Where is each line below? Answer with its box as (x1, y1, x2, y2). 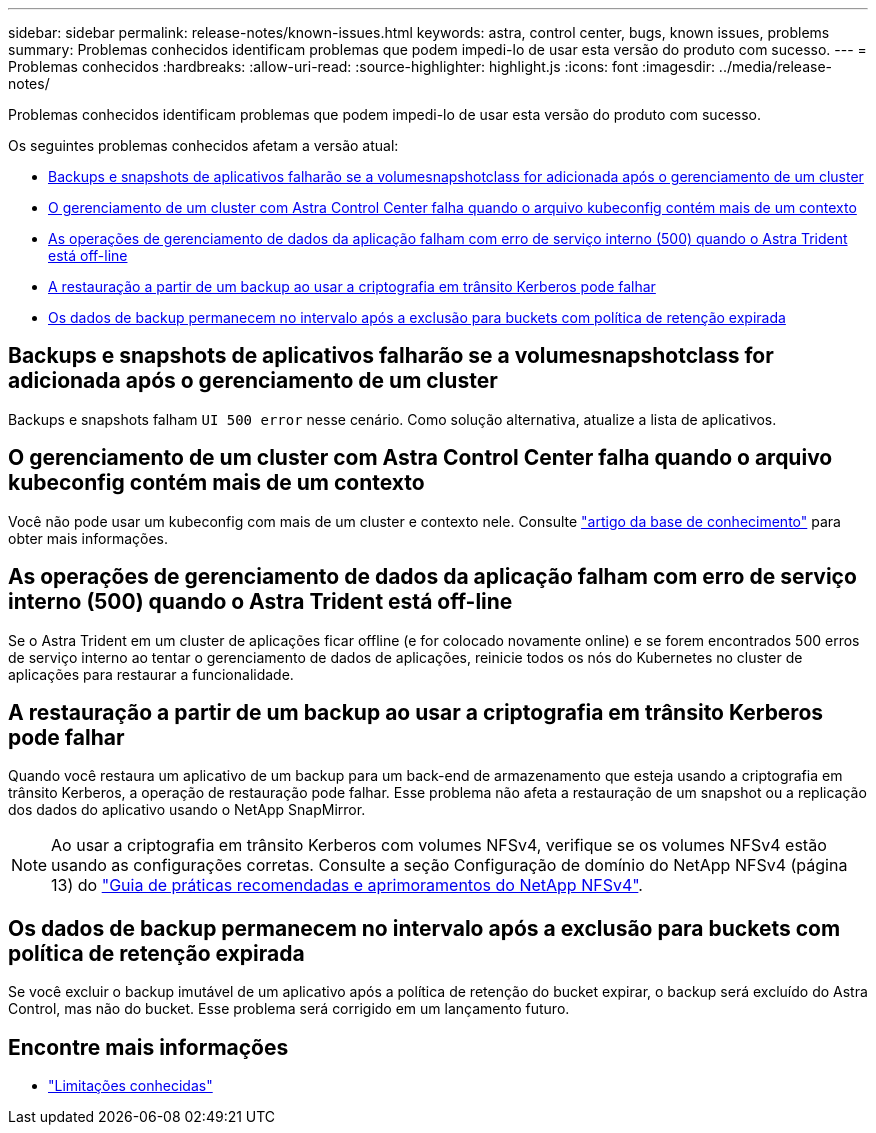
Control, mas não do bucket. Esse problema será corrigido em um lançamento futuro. (8, 1000, 570, 1018)
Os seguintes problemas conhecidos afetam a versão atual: (8, 137, 399, 154)
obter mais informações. (8, 529, 169, 547)
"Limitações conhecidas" (48, 1077, 213, 1095)
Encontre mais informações (8, 1034, 289, 1060)
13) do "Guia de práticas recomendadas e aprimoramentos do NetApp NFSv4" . (51, 875, 643, 896)
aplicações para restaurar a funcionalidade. (8, 665, 294, 683)
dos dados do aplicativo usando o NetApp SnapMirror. (8, 801, 366, 819)
